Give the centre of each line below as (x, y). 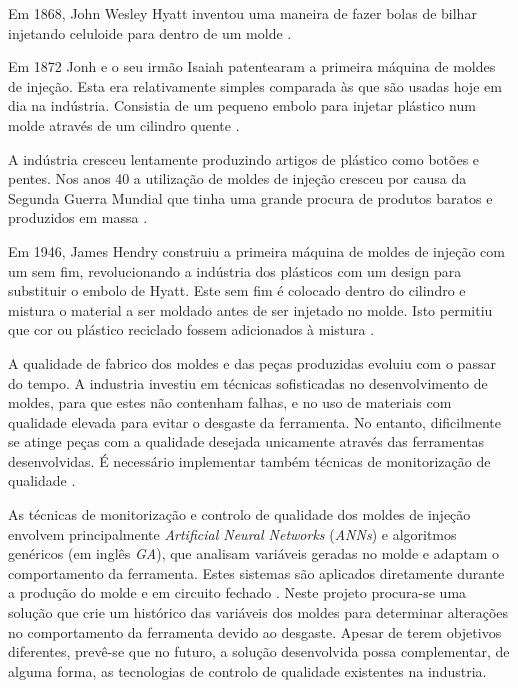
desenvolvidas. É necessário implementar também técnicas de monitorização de (249, 460)
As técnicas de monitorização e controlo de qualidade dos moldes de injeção (239, 514)
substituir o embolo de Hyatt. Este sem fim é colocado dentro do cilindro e (237, 290)
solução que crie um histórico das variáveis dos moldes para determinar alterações (258, 612)
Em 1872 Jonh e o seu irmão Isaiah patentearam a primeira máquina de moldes (252, 66)
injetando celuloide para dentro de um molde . (150, 32)
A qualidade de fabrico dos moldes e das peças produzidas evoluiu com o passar (252, 362)
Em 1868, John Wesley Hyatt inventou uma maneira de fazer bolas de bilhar (242, 13)
